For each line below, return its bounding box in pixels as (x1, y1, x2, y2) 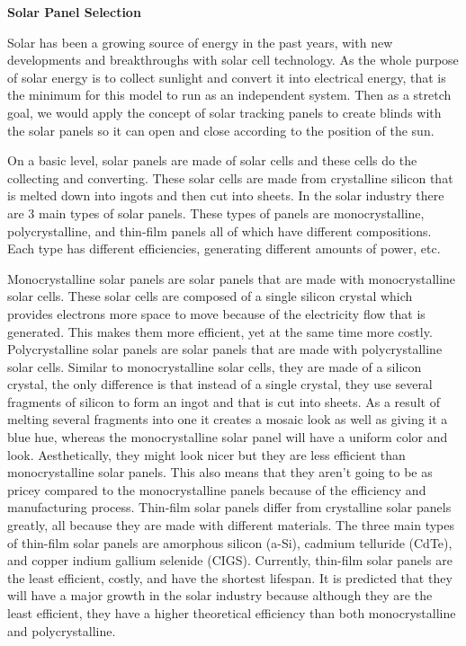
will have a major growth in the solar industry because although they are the (7, 586, 433, 605)
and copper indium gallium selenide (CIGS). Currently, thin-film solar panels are (7, 551, 453, 570)
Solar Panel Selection (7, 3, 141, 21)
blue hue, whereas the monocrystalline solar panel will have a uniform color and (7, 428, 448, 447)
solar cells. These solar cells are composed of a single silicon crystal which (7, 287, 413, 305)
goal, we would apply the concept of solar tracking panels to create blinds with (7, 102, 442, 121)
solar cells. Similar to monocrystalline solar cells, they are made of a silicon (7, 357, 422, 376)
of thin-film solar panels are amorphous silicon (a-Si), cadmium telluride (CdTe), (7, 533, 453, 552)
